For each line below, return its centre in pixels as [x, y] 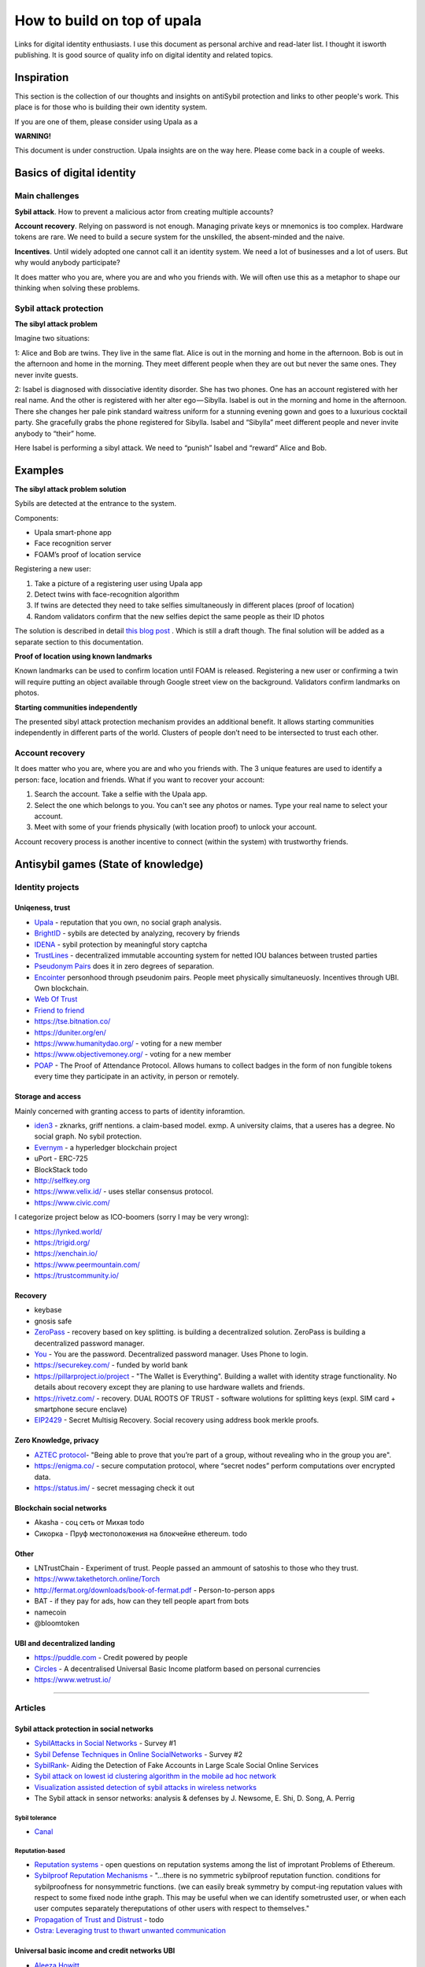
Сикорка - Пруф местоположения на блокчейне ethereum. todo [141, 1533]
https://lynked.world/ [68, 1231]
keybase [48, 1310]
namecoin [50, 1612]
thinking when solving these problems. [78, 288]
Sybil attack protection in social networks [84, 1729]
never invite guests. [46, 375]
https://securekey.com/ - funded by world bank [111, 1365]
